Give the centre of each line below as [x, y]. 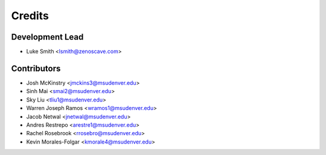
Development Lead [47, 37]
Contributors [36, 68]
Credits [30, 16]
